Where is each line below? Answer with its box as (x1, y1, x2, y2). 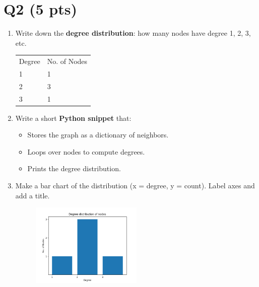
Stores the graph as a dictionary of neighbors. (27, 129, 169, 140)
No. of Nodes (47, 56, 88, 66)
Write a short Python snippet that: (15, 112, 132, 123)
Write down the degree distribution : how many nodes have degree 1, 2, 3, (15, 28, 251, 38)
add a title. (15, 190, 50, 200)
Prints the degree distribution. (27, 163, 121, 174)
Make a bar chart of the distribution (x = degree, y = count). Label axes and (15, 180, 255, 191)
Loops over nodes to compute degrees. (27, 146, 145, 157)
